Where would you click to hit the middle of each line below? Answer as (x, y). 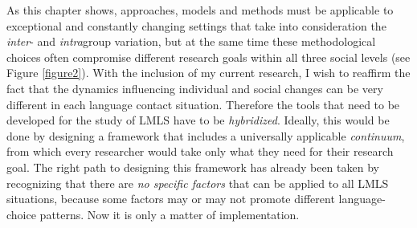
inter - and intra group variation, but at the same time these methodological (191, 41)
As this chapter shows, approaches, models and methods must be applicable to (200, 10)
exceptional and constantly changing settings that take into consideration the (196, 25)
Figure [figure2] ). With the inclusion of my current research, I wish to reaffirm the (208, 73)
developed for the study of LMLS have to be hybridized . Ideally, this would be (198, 120)
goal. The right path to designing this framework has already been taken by (193, 167)
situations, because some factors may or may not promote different (171, 199)
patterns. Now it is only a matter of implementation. (170, 214)
